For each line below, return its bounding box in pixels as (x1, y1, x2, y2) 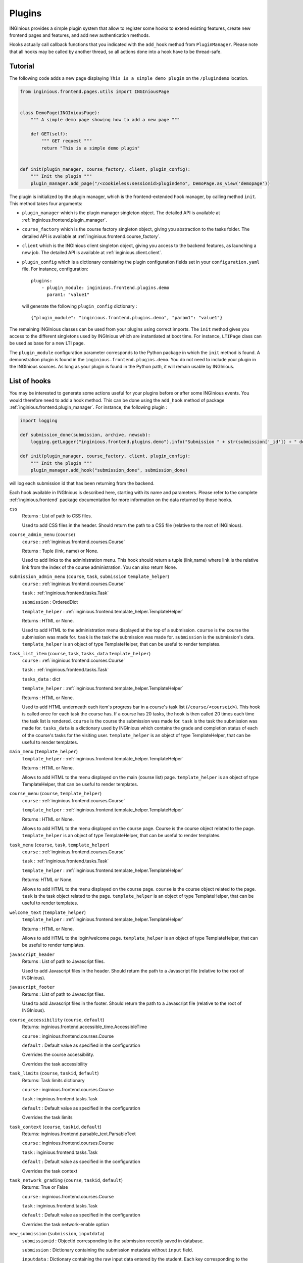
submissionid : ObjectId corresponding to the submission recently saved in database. (22, 1238, 204, 1244)
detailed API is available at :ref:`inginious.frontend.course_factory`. (22, 233, 161, 239)
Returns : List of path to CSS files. (22, 513, 92, 519)
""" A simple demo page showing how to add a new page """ (30, 117, 180, 123)
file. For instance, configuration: (22, 266, 88, 272)
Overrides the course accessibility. (22, 1051, 94, 1058)
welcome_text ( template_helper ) (9, 909, 86, 915)
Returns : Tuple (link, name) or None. (22, 548, 98, 554)
